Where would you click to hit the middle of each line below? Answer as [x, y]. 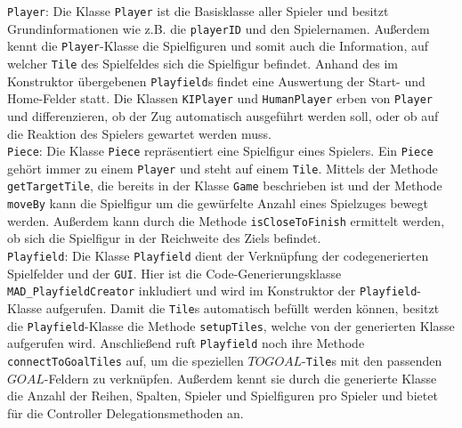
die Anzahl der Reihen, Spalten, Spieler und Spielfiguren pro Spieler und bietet [223, 396]
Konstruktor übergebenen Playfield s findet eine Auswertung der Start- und [216, 81]
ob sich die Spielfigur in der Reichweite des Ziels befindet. [164, 238]
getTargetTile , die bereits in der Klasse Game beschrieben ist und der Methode [225, 186]
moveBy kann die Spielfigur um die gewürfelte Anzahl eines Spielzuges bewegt [218, 203]
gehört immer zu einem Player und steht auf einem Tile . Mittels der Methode [223, 168]
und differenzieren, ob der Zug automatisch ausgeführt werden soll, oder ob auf [223, 115]
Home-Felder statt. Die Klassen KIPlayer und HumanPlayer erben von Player [220, 98]
